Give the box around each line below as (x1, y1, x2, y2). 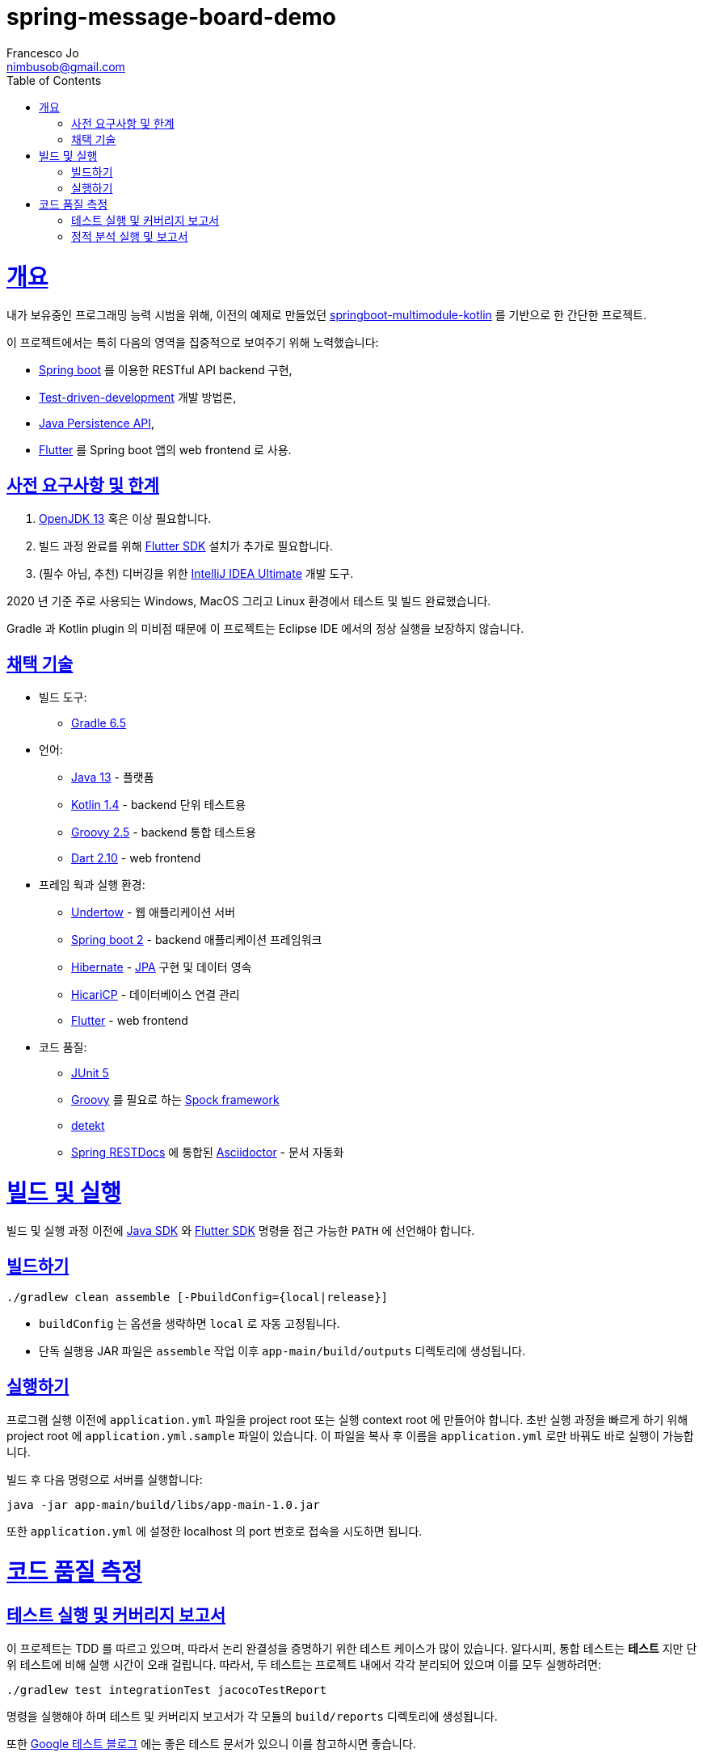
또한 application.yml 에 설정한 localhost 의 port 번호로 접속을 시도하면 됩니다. (6, 1524, 423, 1539)
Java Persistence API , (39, 416, 155, 431)
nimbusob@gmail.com (6, 59, 125, 74)
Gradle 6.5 (71, 715, 126, 730)
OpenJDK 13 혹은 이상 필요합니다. (39, 512, 212, 526)
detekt (71, 1118, 105, 1132)
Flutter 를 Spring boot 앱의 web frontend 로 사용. (39, 443, 292, 457)
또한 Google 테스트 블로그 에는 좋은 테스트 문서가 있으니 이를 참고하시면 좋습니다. (6, 1737, 416, 1751)
